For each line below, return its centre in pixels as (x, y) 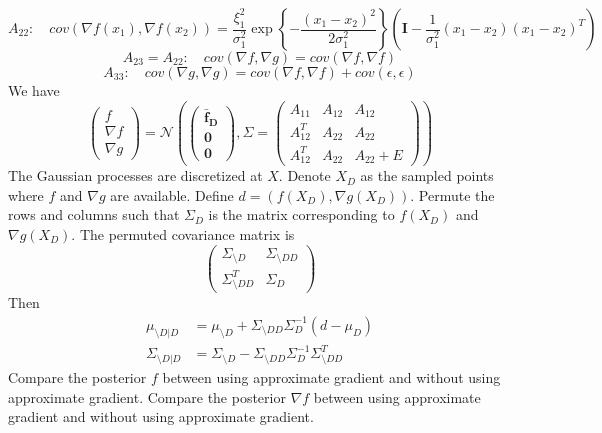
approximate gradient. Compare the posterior (147, 396)
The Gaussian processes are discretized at (135, 175)
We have (34, 90)
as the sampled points (427, 175)
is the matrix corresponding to (301, 214)
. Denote (304, 175)
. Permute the (452, 194)
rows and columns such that (94, 214)
